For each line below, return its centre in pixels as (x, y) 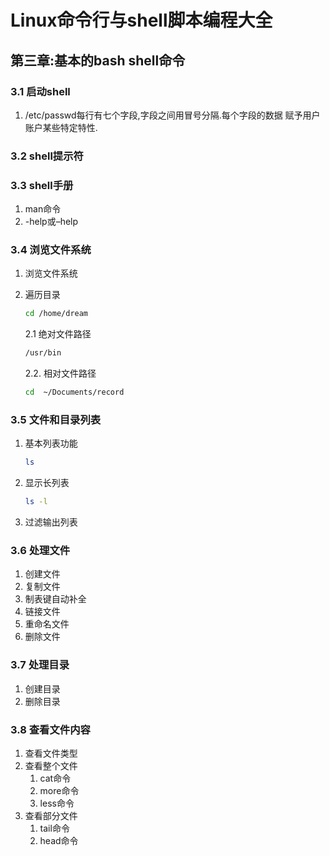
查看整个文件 (51, 765)
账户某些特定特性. (61, 127)
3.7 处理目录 (40, 665)
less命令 (57, 803)
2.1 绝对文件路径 (58, 334)
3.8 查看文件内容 (50, 729)
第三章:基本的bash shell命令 (98, 60)
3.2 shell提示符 (47, 156)
